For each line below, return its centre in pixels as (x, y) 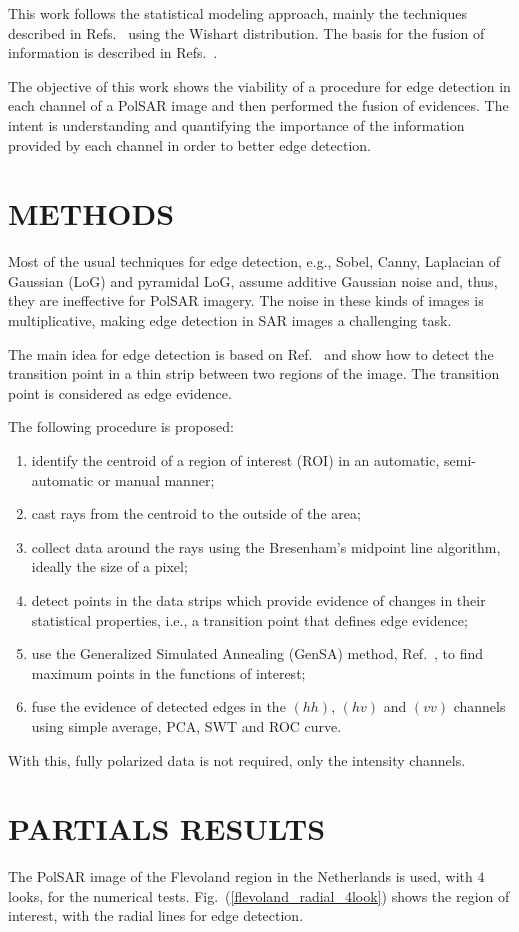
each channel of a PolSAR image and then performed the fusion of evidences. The (258, 105)
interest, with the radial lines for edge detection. (156, 915)
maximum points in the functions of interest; (168, 672)
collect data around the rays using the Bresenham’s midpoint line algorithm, (266, 546)
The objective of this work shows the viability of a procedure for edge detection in (259, 85)
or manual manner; (156, 479)
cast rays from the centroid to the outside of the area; (196, 513)
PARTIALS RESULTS (167, 828)
